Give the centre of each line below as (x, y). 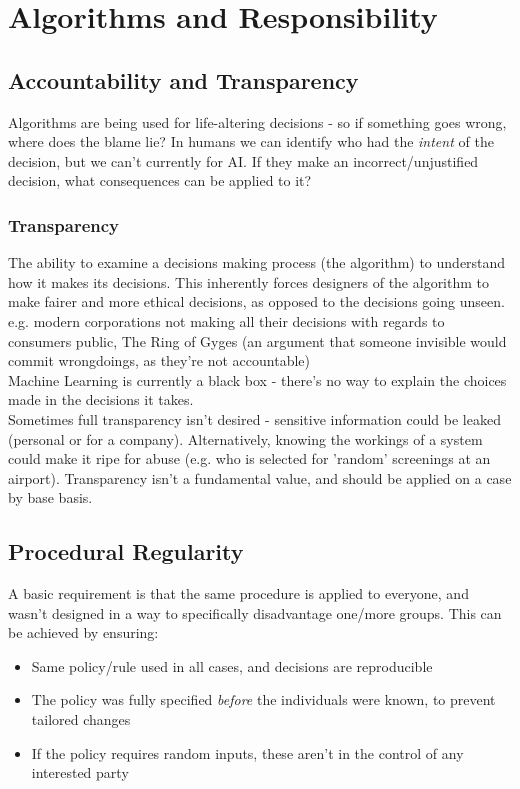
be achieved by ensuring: (83, 632)
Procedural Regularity (126, 551)
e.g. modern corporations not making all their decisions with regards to (226, 320)
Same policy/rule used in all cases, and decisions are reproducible (232, 665)
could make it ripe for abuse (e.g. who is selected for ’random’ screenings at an (249, 458)
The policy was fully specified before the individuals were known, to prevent (263, 699)
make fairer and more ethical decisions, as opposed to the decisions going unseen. (256, 301)
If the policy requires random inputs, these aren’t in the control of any (247, 752)
